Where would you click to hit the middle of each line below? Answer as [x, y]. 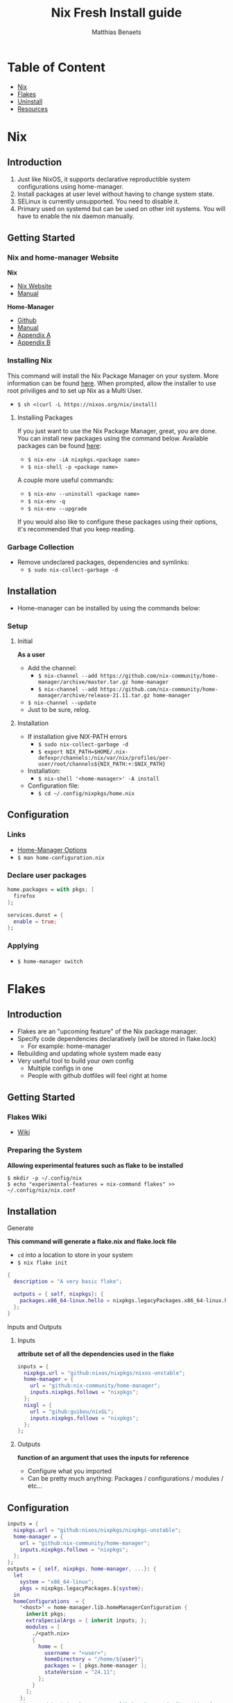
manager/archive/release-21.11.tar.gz [94, 696]
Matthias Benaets [116, 32]
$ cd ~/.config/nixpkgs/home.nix [86, 794]
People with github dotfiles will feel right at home [97, 1075]
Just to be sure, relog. [59, 710]
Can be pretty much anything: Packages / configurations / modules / [126, 1479]
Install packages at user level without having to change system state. [116, 194]
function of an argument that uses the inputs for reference [103, 1458]
